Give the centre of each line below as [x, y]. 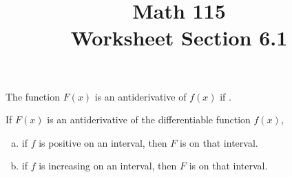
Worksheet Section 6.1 [179, 38]
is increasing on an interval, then [108, 166]
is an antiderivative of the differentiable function [149, 119]
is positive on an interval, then [103, 142]
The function [33, 96]
